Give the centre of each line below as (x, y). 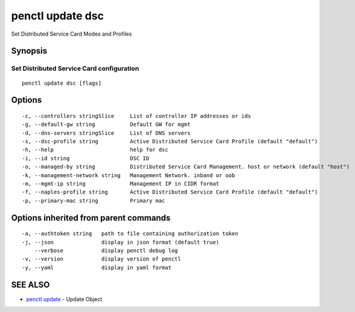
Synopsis (29, 51)
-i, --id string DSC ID (86, 158)
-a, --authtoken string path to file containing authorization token (130, 234)
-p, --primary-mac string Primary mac (94, 200)
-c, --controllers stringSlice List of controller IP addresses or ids (136, 116)
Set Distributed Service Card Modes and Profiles (72, 34)
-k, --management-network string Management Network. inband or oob (129, 175)
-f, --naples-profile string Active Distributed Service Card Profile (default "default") (170, 192)
